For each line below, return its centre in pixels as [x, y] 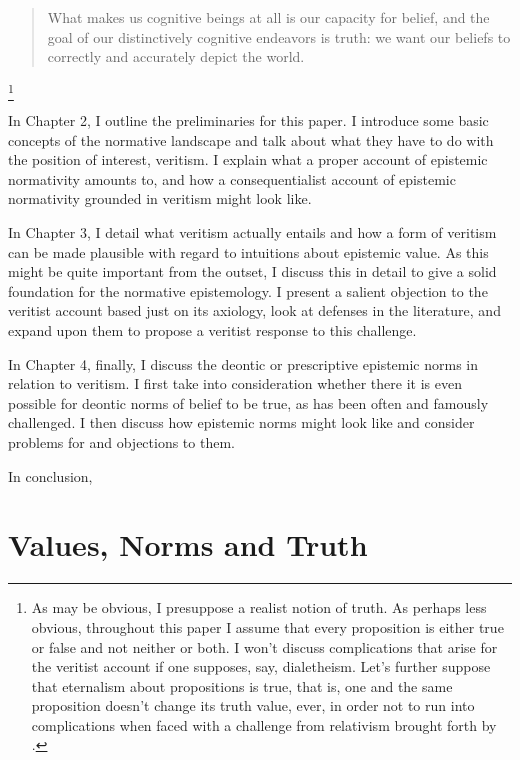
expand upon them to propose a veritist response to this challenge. [212, 330]
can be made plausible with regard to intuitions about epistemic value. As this [248, 251]
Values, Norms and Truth [188, 544]
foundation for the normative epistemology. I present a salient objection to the [248, 290]
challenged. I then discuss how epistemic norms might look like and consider [241, 422]
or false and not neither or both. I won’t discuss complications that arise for [264, 646]
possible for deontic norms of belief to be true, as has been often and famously [248, 402]
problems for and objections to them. [121, 442]
